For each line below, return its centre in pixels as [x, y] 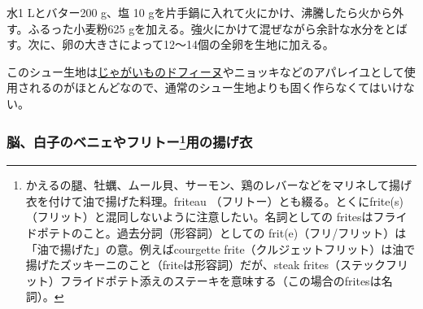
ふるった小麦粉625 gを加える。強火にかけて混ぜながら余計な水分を [206, 28]
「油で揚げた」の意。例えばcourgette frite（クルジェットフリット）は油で [220, 248]
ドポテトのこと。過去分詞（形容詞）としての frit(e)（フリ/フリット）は [216, 233]
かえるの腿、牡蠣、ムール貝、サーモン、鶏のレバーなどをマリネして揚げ [219, 185]
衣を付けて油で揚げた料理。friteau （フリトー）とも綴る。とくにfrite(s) [214, 200]
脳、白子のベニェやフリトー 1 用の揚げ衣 [130, 141]
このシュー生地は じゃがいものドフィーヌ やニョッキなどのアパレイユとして [205, 71]
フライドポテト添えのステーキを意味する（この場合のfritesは [220, 280]
